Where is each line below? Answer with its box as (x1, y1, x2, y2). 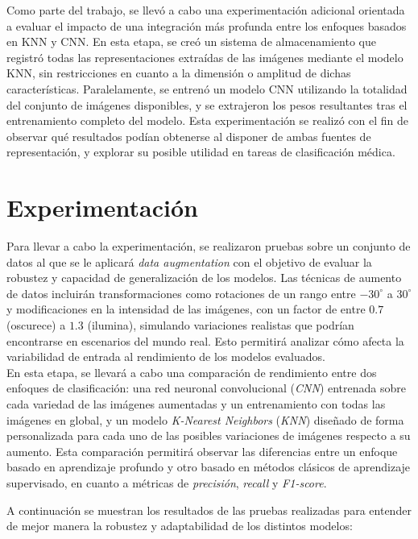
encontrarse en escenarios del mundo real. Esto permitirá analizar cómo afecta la (6, 332, 404, 349)
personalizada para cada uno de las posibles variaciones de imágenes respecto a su (6, 427, 411, 444)
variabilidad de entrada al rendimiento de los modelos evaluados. (6, 348, 325, 365)
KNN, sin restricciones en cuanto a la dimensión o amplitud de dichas (6, 64, 351, 81)
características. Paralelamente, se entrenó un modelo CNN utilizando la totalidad (6, 80, 408, 97)
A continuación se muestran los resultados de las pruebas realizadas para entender (6, 501, 412, 518)
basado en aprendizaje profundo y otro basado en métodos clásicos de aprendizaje (6, 458, 411, 475)
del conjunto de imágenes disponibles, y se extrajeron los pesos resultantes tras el (6, 96, 408, 113)
